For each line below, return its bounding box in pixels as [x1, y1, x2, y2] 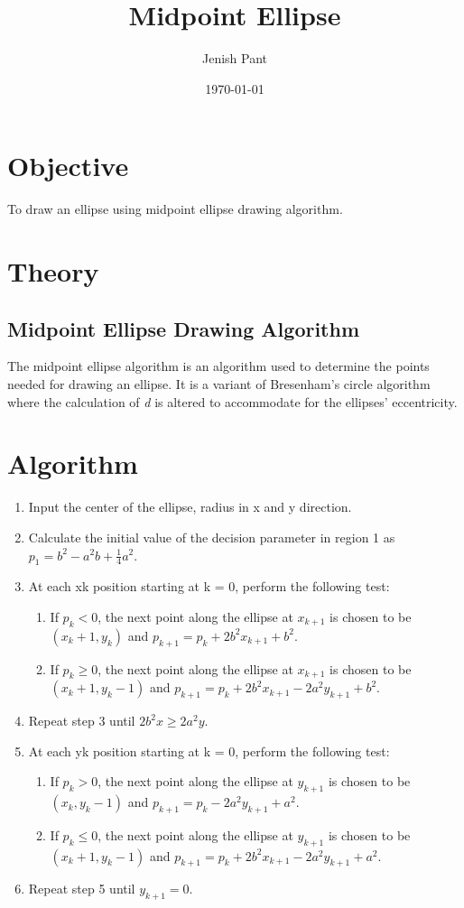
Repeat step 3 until [28, 711, 135, 730]
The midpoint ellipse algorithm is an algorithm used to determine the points [7, 357, 430, 375]
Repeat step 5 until [28, 879, 135, 898]
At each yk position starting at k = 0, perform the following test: [28, 741, 390, 760]
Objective [7, 147, 129, 184]
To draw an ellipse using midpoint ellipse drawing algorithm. [7, 199, 343, 218]
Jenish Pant [201, 49, 268, 68]
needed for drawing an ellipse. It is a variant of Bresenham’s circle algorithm [7, 375, 431, 394]
